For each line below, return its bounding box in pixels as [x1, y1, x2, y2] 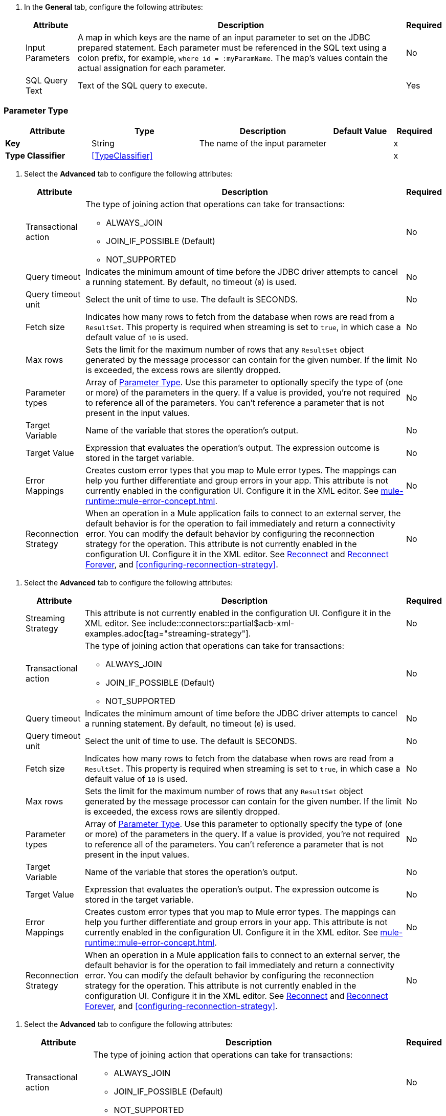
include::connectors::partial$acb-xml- [148, 618, 295, 628]
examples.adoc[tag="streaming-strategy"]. [84, 628, 251, 639]
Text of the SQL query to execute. [78, 80, 208, 91]
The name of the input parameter [199, 138, 327, 148]
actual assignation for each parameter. [78, 63, 226, 73]
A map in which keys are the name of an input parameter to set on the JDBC [78, 32, 371, 42]
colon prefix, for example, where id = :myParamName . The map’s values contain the [78, 53, 388, 63]
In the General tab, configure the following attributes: [24, 3, 203, 11]
